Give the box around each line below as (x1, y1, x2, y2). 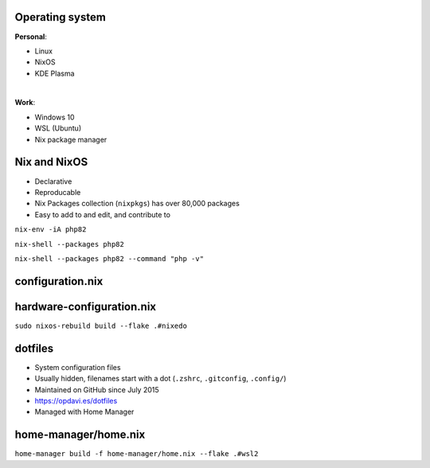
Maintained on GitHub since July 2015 (34, 384, 159, 394)
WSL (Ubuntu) (34, 123, 82, 133)
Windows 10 (34, 112, 75, 122)
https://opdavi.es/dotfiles (34, 396, 118, 405)
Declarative (34, 176, 72, 186)
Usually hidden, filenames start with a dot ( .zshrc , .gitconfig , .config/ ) (34, 374, 287, 384)
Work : (14, 98, 36, 107)
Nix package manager (34, 135, 107, 144)
